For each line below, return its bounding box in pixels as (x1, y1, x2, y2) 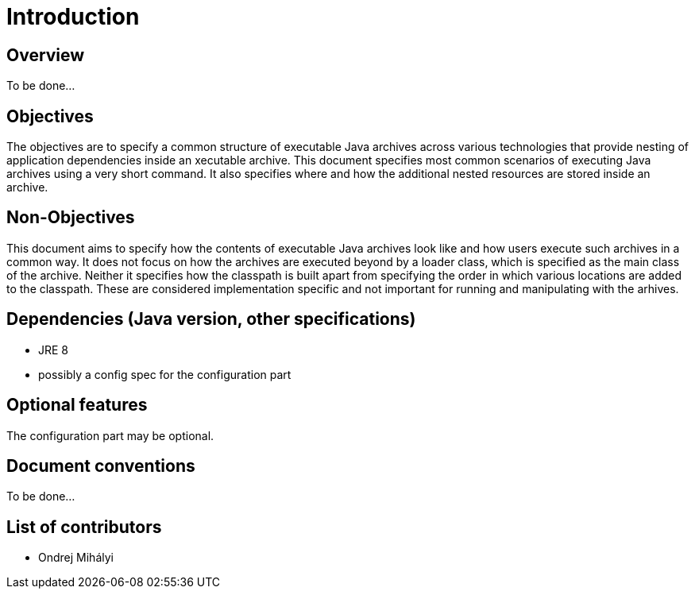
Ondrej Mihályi (38, 551, 114, 565)
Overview (6, 44, 85, 65)
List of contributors (6, 516, 162, 537)
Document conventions (6, 455, 195, 476)
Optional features (6, 395, 148, 415)
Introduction (6, 3, 140, 30)
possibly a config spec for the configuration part (38, 367, 292, 381)
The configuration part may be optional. (6, 428, 214, 442)
